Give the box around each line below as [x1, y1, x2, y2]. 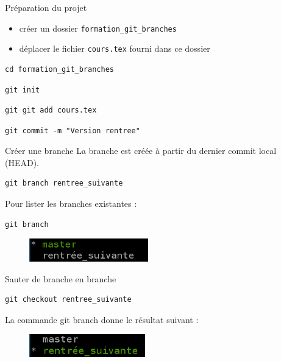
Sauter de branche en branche [5, 272, 116, 285]
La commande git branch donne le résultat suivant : [5, 313, 199, 325]
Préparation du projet [5, 1, 87, 13]
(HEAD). [5, 156, 40, 169]
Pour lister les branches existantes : [5, 197, 137, 210]
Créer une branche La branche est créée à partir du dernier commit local [5, 144, 277, 157]
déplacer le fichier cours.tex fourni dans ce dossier [19, 42, 210, 55]
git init [5, 85, 40, 94]
